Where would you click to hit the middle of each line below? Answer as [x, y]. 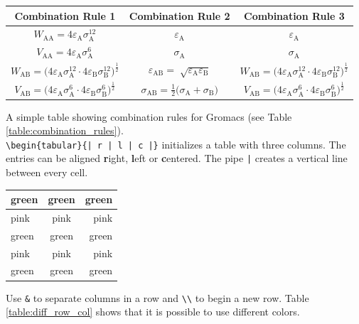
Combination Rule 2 [179, 15]
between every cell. [47, 172]
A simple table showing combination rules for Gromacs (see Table [149, 116]
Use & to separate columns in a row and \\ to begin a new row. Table [157, 297]
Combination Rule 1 [65, 15]
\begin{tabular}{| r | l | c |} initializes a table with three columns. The [176, 144]
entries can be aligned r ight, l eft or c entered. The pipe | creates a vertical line [177, 158]
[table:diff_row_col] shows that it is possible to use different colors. [153, 312]
